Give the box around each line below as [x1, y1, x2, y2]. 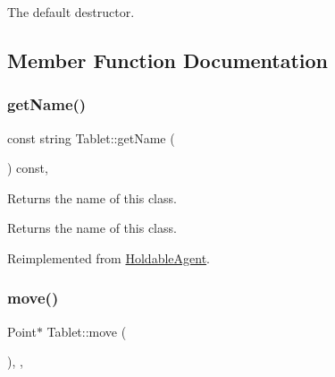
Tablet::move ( [46, 321, 127, 340]
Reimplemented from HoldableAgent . [7, 248, 210, 267]
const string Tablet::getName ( [7, 128, 175, 147]
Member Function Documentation [7, 46, 329, 73]
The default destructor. [7, 3, 135, 21]
